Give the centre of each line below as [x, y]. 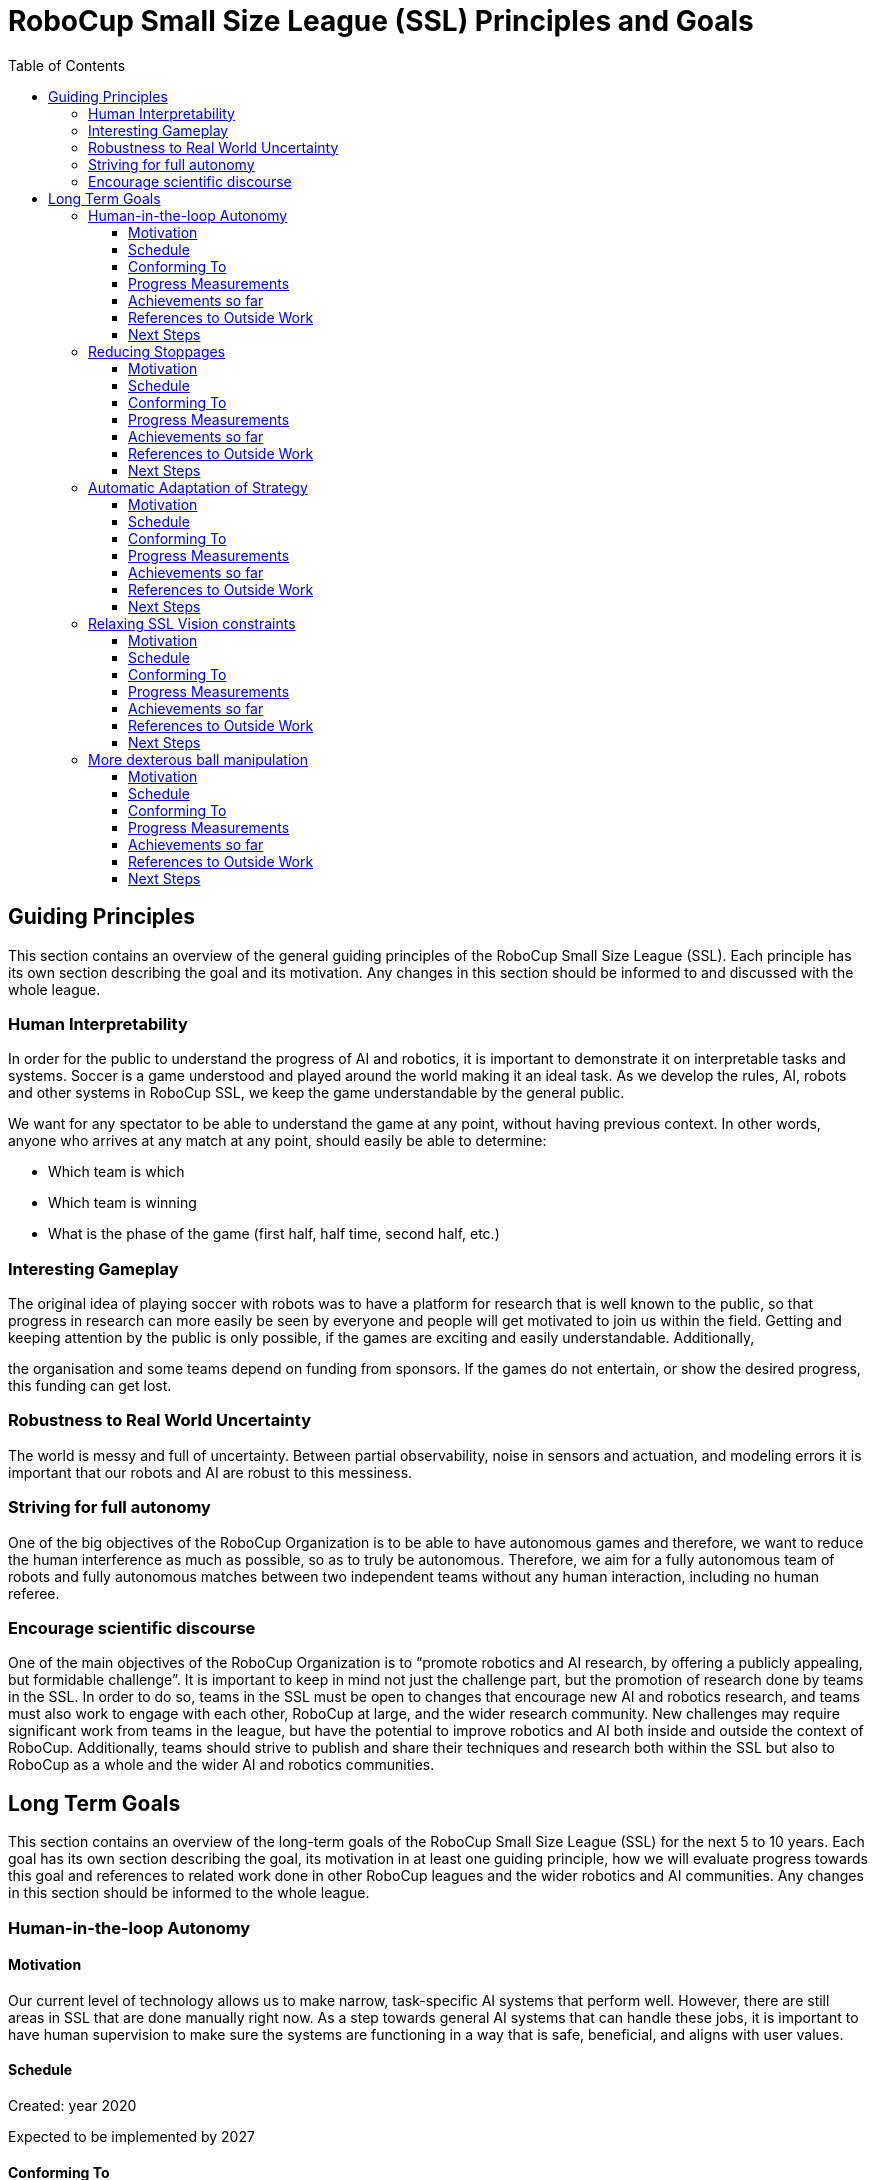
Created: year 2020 [72, 2105]
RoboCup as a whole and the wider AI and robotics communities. [221, 1765]
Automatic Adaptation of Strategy [198, 487]
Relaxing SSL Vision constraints [192, 623]
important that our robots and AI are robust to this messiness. [210, 1472]
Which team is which [116, 1172]
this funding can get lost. [90, 1386]
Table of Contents [67, 65]
